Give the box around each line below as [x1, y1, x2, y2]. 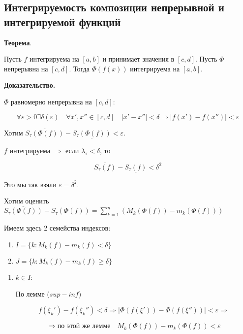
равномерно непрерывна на [11, 96, 92, 106]
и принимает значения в [102, 54, 175, 64]
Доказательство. [4, 80, 56, 90]
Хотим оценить [4, 196, 49, 206]
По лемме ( [15, 288, 50, 299]
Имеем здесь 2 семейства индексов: [4, 223, 111, 233]
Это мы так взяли [4, 179, 57, 189]
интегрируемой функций [4, 14, 121, 29]
